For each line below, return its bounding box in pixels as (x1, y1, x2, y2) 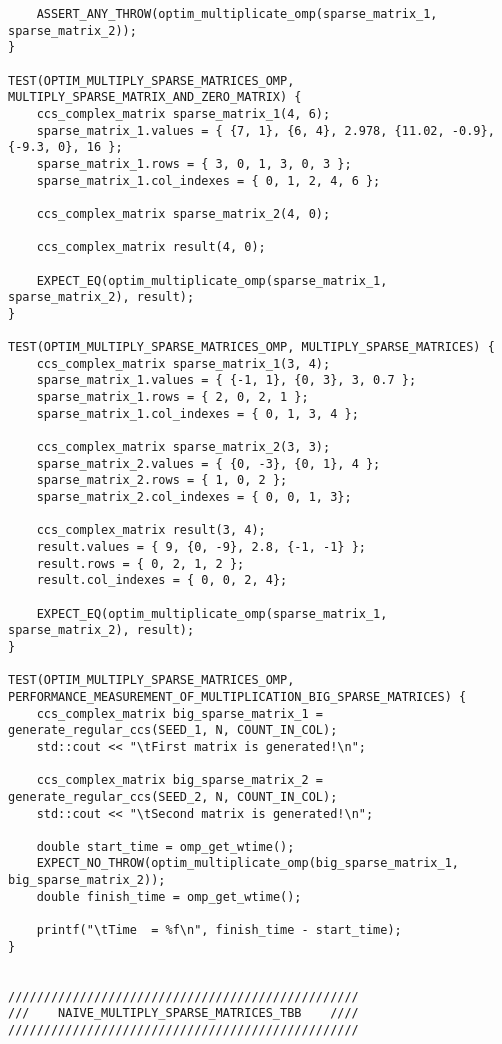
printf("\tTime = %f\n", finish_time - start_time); (36, 923, 402, 938)
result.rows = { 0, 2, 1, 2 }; (36, 556, 245, 571)
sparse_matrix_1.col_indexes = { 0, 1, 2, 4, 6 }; (36, 173, 381, 188)
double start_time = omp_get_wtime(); (36, 839, 295, 854)
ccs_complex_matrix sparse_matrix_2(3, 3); (36, 440, 331, 455)
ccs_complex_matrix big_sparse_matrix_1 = (36, 706, 323, 721)
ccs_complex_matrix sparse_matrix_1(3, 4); (36, 356, 331, 371)
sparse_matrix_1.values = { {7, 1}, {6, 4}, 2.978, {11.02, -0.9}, (36, 123, 495, 138)
